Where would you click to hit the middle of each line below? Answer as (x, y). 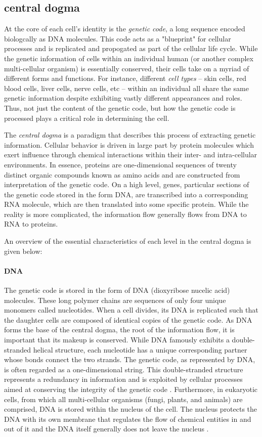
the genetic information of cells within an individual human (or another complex (129, 58)
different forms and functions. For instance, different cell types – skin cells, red (125, 78)
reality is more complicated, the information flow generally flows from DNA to (125, 214)
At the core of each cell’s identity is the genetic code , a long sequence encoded (125, 29)
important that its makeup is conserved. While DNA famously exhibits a (117, 340)
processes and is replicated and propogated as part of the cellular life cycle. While (131, 48)
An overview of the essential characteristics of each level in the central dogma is (128, 241)
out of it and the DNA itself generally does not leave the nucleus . (106, 429)
